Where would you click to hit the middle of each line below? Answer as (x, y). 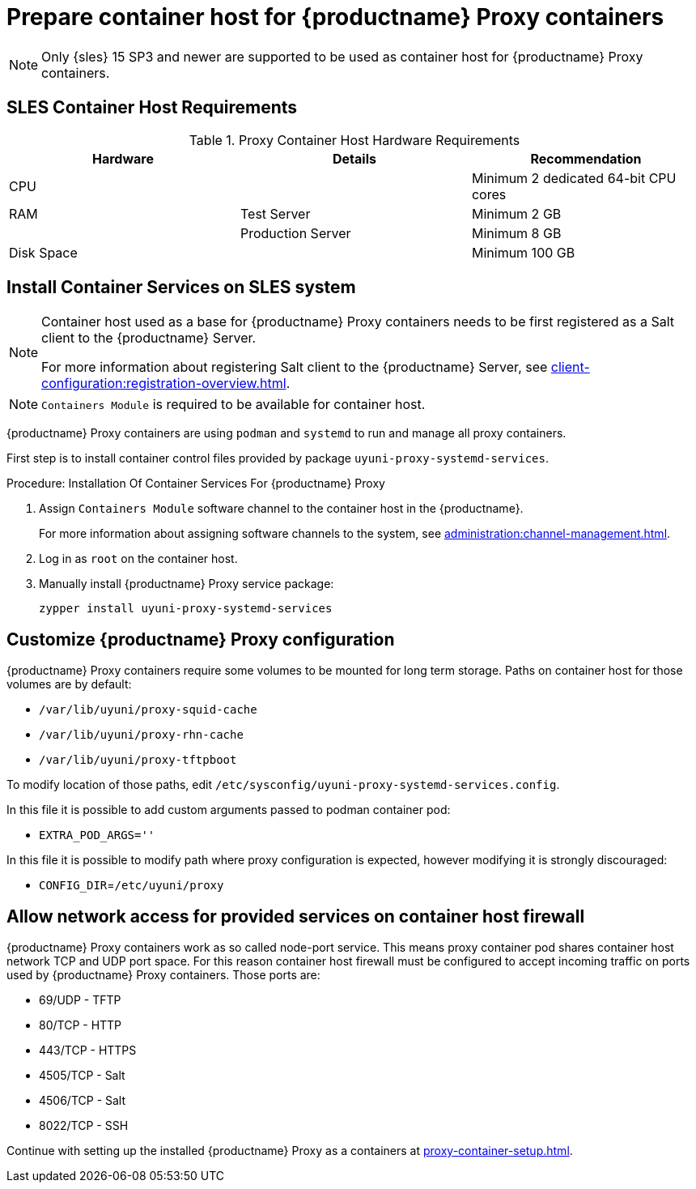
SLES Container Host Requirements (152, 108)
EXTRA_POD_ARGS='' (97, 835)
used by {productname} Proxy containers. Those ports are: (163, 975)
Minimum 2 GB (516, 213)
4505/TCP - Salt (82, 1076)
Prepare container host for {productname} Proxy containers (335, 17)
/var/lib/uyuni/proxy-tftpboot (138, 760)
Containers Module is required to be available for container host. (233, 405)
